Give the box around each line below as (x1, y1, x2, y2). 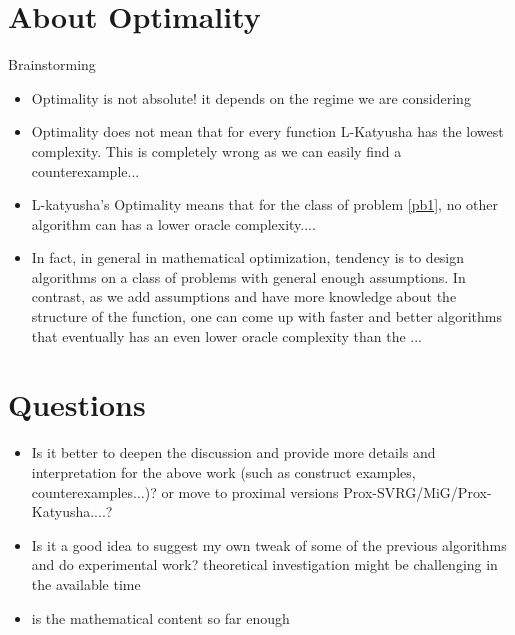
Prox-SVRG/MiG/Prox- (343, 481, 492, 502)
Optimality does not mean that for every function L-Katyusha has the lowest (31, 121, 504, 142)
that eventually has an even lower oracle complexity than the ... (31, 325, 422, 346)
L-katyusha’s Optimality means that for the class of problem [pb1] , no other (31, 194, 499, 215)
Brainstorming (8, 54, 96, 75)
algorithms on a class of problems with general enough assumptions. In (31, 266, 466, 287)
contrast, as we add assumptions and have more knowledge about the (31, 286, 457, 307)
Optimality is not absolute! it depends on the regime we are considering (31, 87, 471, 108)
